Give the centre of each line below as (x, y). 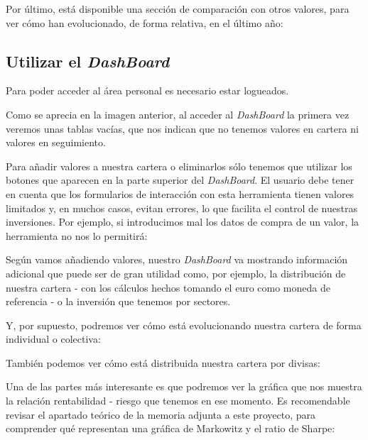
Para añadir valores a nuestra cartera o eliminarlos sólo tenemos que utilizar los (179, 166)
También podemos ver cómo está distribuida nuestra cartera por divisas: (163, 362)
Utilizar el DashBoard (88, 61)
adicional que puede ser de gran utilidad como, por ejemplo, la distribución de (176, 273)
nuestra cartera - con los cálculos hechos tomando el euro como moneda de (168, 287)
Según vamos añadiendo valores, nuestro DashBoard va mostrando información (177, 259)
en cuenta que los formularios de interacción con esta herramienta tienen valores (180, 193)
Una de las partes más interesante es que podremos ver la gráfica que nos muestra (184, 386)
